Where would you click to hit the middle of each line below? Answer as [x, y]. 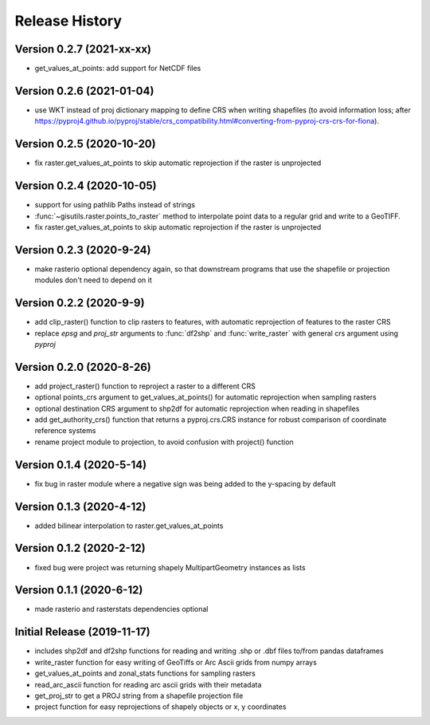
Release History [68, 21]
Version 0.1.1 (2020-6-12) [79, 590]
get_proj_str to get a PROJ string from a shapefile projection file [139, 695]
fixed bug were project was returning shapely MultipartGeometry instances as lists [170, 567]
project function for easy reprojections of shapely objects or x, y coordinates [160, 707]
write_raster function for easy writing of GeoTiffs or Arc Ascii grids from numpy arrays [176, 662]
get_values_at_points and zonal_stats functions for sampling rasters [145, 673]
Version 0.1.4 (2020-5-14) [81, 465]
